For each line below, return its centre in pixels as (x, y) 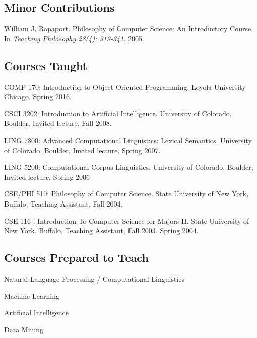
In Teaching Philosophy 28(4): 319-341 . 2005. (74, 38)
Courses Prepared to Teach (76, 258)
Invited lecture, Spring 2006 (47, 177)
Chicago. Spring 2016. (38, 96)
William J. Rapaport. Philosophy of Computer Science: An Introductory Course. (129, 28)
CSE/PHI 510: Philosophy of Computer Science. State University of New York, (126, 194)
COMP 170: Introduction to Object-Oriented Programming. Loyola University (125, 86)
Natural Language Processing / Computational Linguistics (94, 278)
